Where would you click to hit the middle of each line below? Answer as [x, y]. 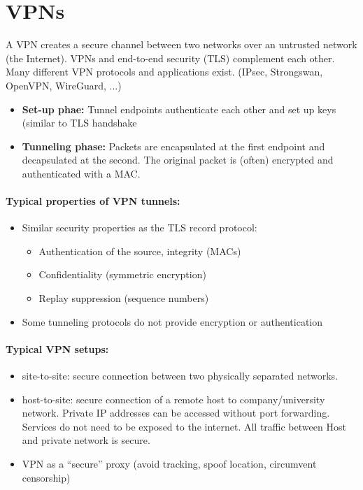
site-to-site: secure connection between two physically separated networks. [180, 376]
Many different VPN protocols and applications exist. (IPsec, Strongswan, [164, 72]
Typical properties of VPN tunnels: [93, 201]
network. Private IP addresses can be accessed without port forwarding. [176, 413]
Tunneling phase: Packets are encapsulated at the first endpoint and [173, 146]
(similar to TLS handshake [79, 123]
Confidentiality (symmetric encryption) [122, 274]
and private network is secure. [86, 440]
